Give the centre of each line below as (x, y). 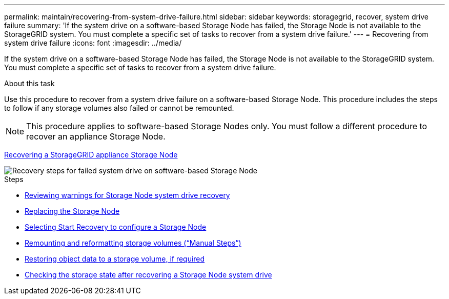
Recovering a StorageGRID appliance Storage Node (91, 155)
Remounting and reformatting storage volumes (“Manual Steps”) (133, 243)
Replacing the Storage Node (72, 211)
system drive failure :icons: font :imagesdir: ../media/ (93, 43)
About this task (29, 83)
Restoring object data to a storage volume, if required (115, 259)
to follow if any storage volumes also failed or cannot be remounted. (119, 108)
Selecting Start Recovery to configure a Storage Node (116, 227)
